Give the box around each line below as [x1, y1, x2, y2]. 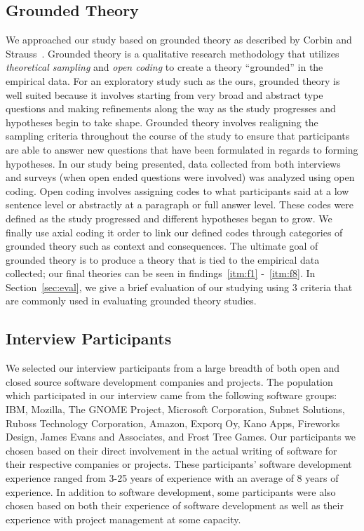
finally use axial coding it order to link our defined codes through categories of [6, 224, 343, 239]
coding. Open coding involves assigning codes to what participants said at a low [6, 183, 349, 198]
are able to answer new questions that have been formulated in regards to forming [6, 142, 358, 156]
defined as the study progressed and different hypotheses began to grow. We [6, 210, 332, 225]
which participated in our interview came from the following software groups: [6, 388, 337, 403]
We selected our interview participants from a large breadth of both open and [6, 361, 340, 375]
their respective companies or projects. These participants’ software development [6, 457, 352, 471]
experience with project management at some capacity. [6, 511, 241, 526]
